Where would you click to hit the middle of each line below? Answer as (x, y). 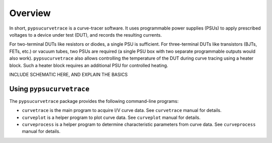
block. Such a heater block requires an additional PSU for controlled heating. (89, 65)
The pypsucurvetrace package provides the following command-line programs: (94, 101)
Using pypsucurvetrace (49, 89)
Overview (30, 13)
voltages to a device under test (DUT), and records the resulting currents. (86, 35)
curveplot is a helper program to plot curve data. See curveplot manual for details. (111, 117)
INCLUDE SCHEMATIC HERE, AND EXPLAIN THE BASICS (69, 74)
